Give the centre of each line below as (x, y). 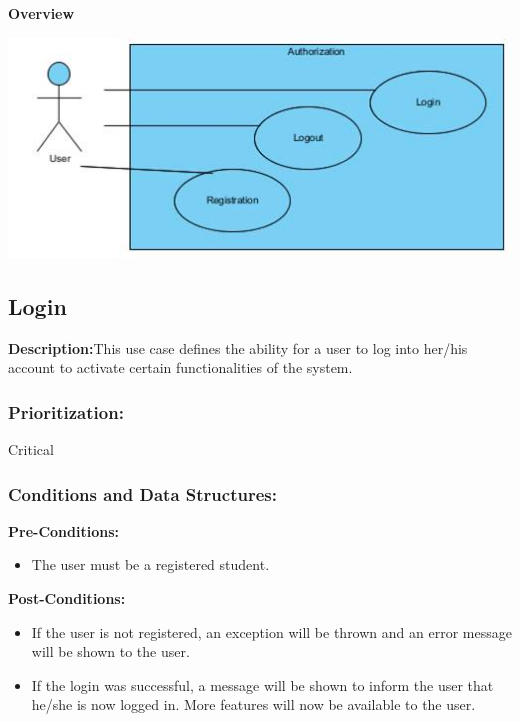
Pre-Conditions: (63, 530)
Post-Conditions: (67, 598)
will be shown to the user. (110, 651)
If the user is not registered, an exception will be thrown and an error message (271, 631)
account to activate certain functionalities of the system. (180, 367)
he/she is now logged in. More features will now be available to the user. (253, 704)
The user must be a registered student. (150, 564)
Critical (31, 449)
